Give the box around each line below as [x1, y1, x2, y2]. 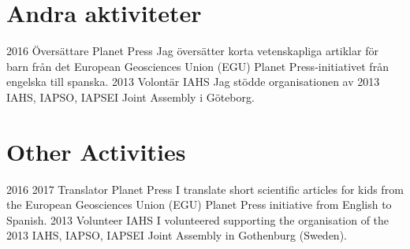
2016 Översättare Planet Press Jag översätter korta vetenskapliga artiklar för [6, 43, 378, 59]
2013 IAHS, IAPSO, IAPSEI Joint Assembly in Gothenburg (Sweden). [6, 227, 347, 243]
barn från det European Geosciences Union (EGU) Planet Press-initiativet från [6, 58, 389, 74]
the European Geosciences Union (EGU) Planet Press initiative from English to [6, 196, 392, 213]
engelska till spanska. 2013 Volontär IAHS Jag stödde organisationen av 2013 [6, 73, 380, 90]
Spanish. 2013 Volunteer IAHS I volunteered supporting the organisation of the [6, 211, 389, 228]
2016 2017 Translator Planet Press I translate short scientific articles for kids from [6, 180, 404, 197]
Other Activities [6, 135, 186, 167]
